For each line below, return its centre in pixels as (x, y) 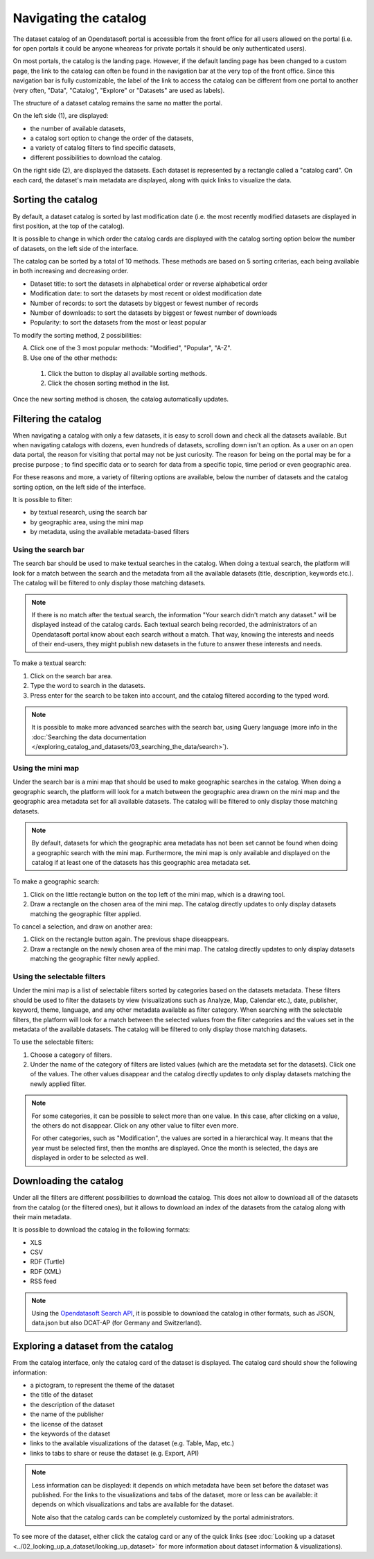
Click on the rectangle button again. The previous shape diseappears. (130, 939)
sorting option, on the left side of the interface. (79, 487)
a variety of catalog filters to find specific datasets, (103, 148)
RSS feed (43, 1281)
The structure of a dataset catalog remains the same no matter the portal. (118, 103)
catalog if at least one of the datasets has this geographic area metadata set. (141, 863)
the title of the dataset (62, 1395)
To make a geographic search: (56, 881)
